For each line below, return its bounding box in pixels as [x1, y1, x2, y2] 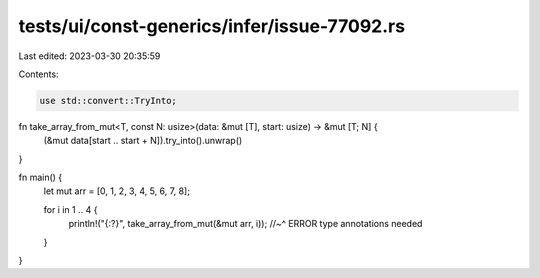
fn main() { [18, 171, 63, 184]
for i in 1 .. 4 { [43, 203, 98, 215]
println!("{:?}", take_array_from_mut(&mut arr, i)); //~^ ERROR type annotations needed [68, 218, 423, 230]
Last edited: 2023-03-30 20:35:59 [18, 50, 161, 62]
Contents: [18, 68, 59, 80]
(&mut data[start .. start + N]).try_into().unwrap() [43, 135, 243, 147]
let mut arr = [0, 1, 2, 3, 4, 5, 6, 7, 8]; [43, 185, 190, 197]
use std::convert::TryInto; [39, 95, 177, 106]
